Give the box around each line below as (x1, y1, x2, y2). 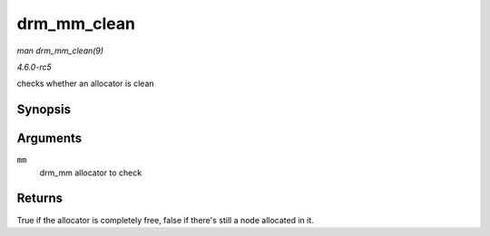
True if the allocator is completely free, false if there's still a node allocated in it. (16, 214, 315, 225)
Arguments (16, 131, 83, 146)
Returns (16, 191, 64, 206)
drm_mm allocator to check (39, 167, 142, 178)
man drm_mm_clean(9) (16, 45, 104, 56)
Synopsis (16, 102, 72, 118)
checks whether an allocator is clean (16, 78, 154, 90)
